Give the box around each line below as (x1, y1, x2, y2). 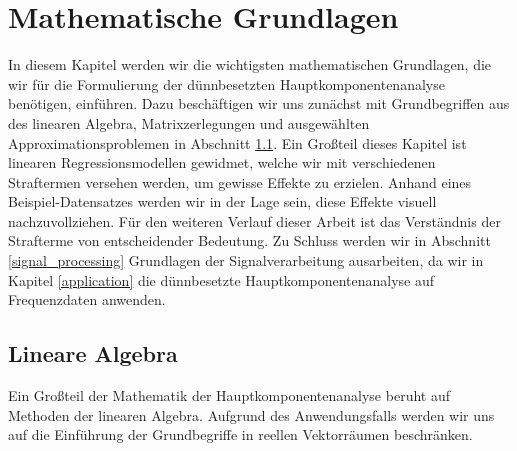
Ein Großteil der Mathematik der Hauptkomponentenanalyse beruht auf (8, 385, 450, 406)
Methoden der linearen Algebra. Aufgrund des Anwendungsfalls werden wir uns (8, 404, 495, 425)
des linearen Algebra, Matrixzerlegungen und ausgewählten (8, 112, 370, 133)
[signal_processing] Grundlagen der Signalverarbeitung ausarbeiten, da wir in (8, 250, 484, 271)
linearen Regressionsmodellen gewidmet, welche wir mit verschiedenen (8, 152, 436, 173)
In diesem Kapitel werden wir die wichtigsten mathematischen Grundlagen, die (8, 54, 492, 75)
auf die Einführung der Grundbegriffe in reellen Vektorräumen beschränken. (8, 424, 473, 445)
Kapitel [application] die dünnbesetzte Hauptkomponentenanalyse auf (8, 269, 435, 290)
